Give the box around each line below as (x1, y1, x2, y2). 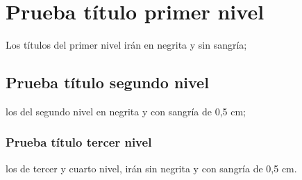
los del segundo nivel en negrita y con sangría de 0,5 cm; (6, 104, 246, 118)
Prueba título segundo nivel (6, 72, 209, 93)
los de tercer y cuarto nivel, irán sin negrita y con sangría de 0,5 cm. (6, 161, 297, 175)
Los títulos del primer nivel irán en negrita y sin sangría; (6, 38, 247, 52)
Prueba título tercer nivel (6, 133, 152, 151)
